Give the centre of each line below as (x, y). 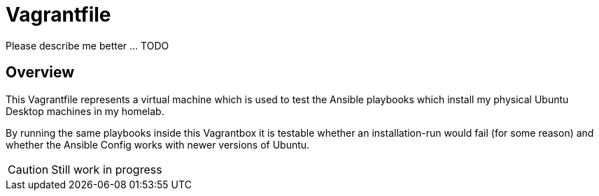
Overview (40, 73)
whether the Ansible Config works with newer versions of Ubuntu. (158, 144)
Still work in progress (107, 169)
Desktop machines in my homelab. (85, 111)
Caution (28, 169)
